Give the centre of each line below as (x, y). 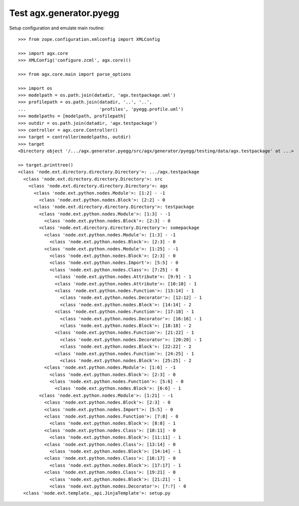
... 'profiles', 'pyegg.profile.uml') (101, 109)
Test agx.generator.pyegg (64, 13)
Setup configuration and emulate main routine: (57, 28)
